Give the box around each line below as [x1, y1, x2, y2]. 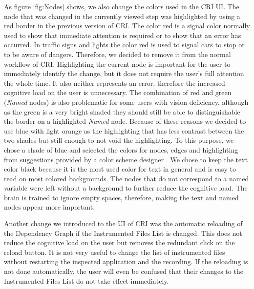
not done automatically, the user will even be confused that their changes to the [4, 266, 243, 276]
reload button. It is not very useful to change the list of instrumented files [4, 247, 225, 257]
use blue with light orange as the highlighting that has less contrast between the [4, 125, 244, 135]
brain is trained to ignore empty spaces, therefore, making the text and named [4, 192, 239, 202]
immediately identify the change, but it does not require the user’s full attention [4, 68, 244, 78]
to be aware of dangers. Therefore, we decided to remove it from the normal [4, 49, 231, 59]
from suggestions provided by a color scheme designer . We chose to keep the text [4, 154, 248, 164]
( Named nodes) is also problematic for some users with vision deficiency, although [4, 96, 249, 107]
